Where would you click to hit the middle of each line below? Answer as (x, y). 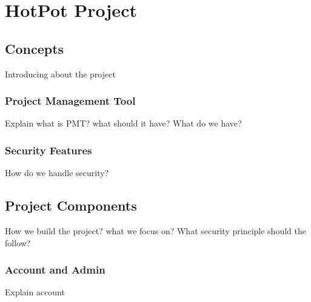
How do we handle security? (57, 173)
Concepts (35, 48)
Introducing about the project (60, 74)
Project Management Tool (70, 101)
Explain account (35, 292)
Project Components (71, 205)
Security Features (48, 150)
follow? (18, 242)
